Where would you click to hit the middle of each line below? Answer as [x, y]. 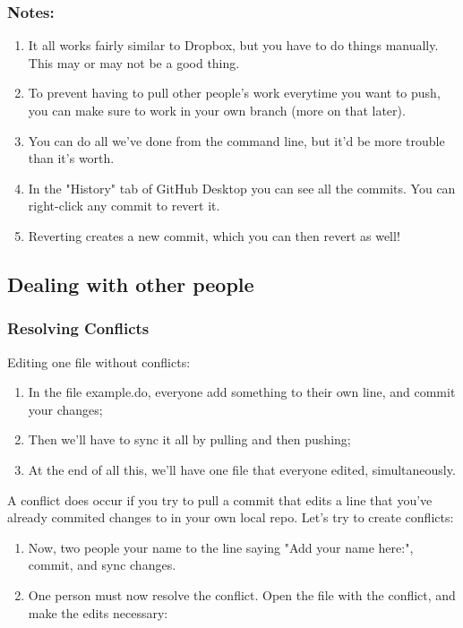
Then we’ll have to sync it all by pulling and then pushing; [189, 439]
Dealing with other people [131, 284]
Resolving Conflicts [78, 328]
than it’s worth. [71, 158]
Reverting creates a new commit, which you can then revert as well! [214, 235]
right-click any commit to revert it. [124, 206]
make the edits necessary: [98, 612]
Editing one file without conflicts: [99, 361]
